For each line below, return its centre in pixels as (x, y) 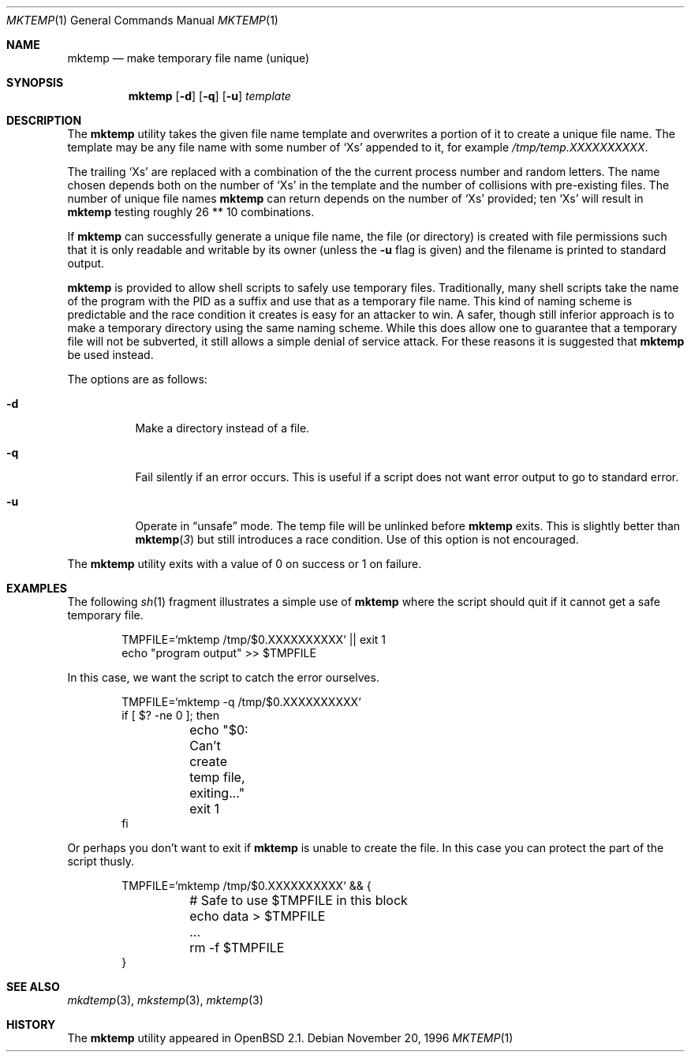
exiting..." (217, 793)
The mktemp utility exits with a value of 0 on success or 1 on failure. (245, 564)
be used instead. (110, 355)
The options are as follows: (137, 379)
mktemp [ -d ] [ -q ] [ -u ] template (209, 96)
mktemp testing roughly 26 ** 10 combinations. (191, 212)
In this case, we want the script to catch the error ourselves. (223, 677)
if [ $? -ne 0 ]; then (170, 715)
